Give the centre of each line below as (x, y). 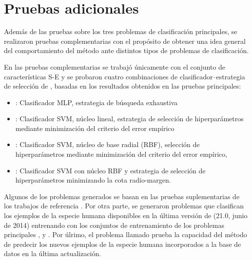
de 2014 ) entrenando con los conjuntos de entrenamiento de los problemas (114, 225)
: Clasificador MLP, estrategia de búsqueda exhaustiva (97, 102)
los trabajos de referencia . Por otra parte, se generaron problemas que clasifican (124, 206)
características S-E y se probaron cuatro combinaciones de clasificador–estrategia (125, 76)
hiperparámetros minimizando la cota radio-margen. (93, 180)
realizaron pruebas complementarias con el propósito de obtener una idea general (125, 41)
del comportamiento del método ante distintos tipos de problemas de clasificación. (126, 50)
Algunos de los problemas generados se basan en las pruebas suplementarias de (122, 196)
